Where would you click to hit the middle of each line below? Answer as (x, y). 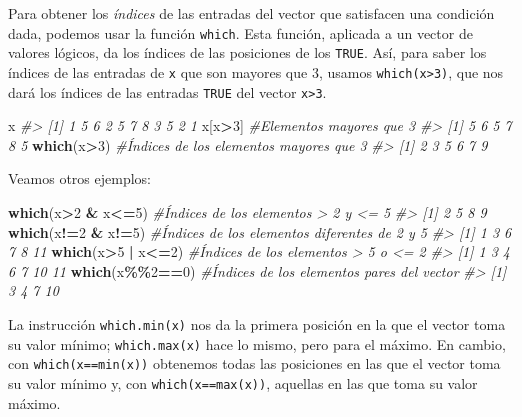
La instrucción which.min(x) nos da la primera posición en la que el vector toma (257, 323)
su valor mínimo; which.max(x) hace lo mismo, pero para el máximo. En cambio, (257, 343)
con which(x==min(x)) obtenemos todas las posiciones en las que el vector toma (254, 363)
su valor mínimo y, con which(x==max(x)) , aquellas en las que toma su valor (243, 382)
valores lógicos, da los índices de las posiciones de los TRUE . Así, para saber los (247, 52)
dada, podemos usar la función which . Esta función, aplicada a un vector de (240, 32)
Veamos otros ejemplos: (79, 178)
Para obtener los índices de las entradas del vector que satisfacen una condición (251, 13)
